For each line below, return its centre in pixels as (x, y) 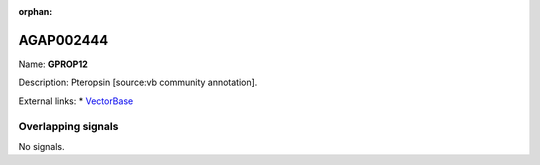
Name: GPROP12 (53, 64)
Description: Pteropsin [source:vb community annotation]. (138, 82)
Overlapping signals (68, 127)
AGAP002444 (63, 40)
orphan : (35, 11)
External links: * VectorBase (76, 101)
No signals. (41, 146)
